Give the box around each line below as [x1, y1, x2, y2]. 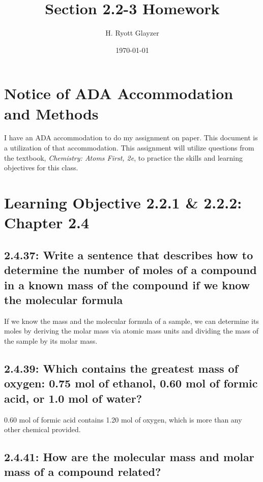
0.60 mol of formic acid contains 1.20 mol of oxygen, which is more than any [4, 414, 242, 425]
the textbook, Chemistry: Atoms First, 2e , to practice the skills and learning [4, 152, 243, 163]
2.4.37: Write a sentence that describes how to [4, 247, 253, 262]
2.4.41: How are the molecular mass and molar [4, 449, 254, 465]
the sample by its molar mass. [4, 335, 98, 346]
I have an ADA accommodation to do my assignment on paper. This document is [4, 132, 258, 143]
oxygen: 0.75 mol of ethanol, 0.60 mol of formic [4, 375, 258, 391]
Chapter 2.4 [4, 212, 90, 233]
